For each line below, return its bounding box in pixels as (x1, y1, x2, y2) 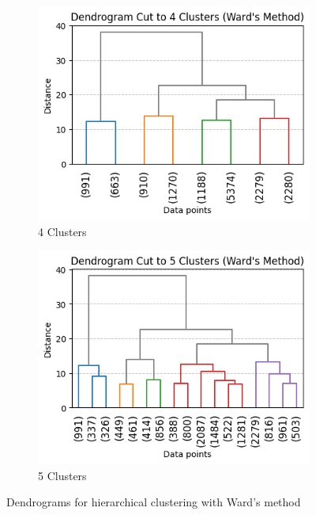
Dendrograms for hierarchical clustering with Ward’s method (6, 494, 301, 510)
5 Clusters (38, 467, 87, 483)
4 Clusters (38, 223, 87, 239)
